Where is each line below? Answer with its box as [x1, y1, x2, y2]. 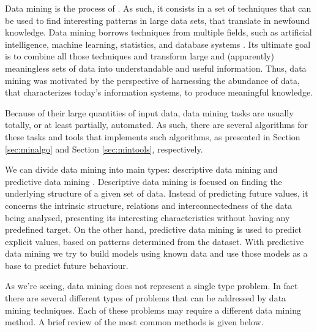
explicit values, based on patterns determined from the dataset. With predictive [5, 235, 304, 247]
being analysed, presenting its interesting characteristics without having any [5, 211, 290, 224]
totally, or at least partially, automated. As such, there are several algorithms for [5, 118, 308, 131]
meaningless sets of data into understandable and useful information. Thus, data [5, 61, 307, 74]
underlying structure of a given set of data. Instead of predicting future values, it [5, 187, 308, 200]
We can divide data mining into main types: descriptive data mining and [5, 163, 278, 176]
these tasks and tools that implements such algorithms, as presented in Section [5, 130, 300, 143]
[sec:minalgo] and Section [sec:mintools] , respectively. [5, 142, 203, 155]
